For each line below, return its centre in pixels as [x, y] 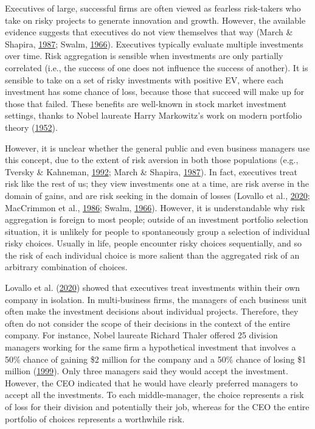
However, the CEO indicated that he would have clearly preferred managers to [151, 382]
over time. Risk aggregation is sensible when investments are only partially [144, 56]
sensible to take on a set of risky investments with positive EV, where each [144, 79]
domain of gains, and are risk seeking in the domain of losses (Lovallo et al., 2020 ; [157, 195]
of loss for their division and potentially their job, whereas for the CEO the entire [157, 406]
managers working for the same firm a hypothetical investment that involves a [151, 347]
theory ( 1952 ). [31, 127]
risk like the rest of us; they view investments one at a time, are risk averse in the [157, 183]
